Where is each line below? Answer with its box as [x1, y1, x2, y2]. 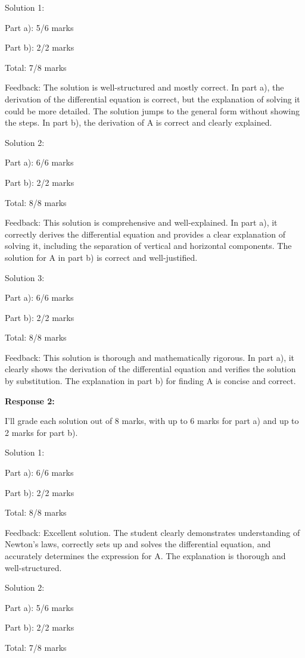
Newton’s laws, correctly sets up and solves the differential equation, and [5, 538, 271, 550]
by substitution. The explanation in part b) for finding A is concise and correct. [5, 375, 296, 387]
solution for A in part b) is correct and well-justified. [5, 251, 198, 263]
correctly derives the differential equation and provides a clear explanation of [5, 227, 285, 240]
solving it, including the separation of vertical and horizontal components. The [5, 239, 292, 252]
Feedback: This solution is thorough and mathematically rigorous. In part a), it [5, 351, 295, 363]
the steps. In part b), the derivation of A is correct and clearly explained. [5, 116, 272, 129]
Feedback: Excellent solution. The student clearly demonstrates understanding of [5, 526, 300, 538]
